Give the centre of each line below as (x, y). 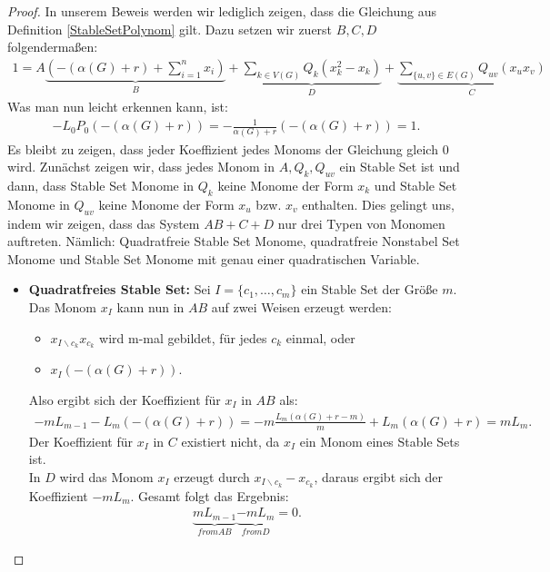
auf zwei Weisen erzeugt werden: (301, 306)
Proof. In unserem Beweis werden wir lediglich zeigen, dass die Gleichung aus (222, 11)
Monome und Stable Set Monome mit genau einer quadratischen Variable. (214, 258)
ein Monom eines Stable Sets (380, 441)
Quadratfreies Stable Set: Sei (120, 289)
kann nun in (150, 306)
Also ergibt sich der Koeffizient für (125, 399)
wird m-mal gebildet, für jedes (183, 337)
